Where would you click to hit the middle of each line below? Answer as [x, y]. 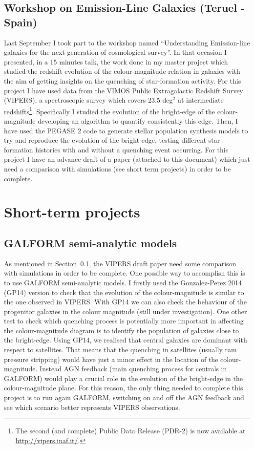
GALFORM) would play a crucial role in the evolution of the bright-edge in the [123, 378]
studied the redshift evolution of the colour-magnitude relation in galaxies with [122, 71]
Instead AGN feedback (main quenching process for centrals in [133, 369]
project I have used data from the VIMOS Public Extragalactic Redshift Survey [124, 90]
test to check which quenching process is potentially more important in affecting [124, 321]
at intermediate [201, 100]
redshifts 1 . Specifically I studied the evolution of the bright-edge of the [110, 110]
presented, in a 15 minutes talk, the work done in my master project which [116, 61]
